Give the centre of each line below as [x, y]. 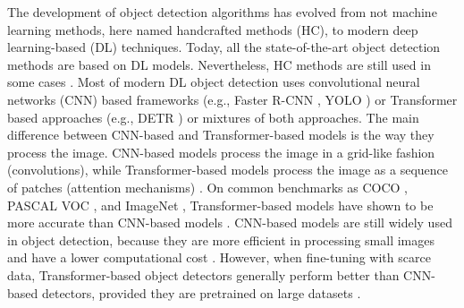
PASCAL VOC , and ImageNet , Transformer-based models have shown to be [220, 205]
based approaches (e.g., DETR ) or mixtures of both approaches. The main [213, 117]
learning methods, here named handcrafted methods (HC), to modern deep [213, 29]
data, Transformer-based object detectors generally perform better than [203, 274]
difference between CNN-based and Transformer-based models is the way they [221, 135]
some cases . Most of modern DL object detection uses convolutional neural [214, 82]
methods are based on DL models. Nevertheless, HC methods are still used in [219, 64]
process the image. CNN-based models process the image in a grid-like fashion [221, 152]
